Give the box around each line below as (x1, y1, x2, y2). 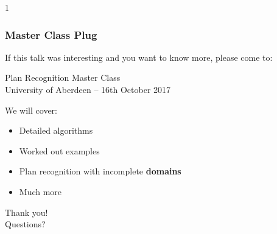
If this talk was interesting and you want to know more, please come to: (5, 50, 273, 63)
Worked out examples (19, 144, 100, 157)
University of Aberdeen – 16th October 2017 (5, 83, 171, 95)
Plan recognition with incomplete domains (19, 165, 181, 177)
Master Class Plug (5, 27, 97, 42)
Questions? (5, 218, 46, 230)
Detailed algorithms (19, 124, 93, 137)
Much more (19, 185, 62, 198)
